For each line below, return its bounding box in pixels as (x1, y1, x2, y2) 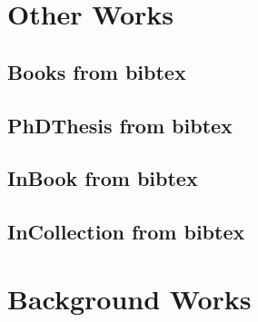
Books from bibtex (7, 57, 186, 85)
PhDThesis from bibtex (7, 111, 233, 139)
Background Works (7, 279, 252, 317)
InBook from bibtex (7, 164, 198, 192)
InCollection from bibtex (7, 218, 245, 246)
